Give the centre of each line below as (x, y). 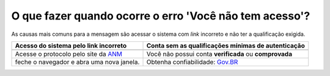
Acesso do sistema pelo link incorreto (71, 46)
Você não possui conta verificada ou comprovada (219, 54)
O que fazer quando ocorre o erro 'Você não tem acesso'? (161, 16)
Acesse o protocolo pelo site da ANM (68, 54)
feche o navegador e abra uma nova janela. (77, 62)
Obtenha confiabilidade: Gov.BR (192, 62)
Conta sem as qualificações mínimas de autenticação (226, 46)
